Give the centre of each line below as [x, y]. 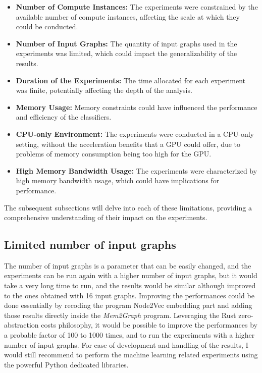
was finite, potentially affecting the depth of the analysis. [104, 90]
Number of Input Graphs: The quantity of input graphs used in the [126, 43]
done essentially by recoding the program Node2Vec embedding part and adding [128, 305]
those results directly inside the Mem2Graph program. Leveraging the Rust [120, 315]
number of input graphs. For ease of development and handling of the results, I [126, 344]
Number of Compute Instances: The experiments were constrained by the [137, 7]
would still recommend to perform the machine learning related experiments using [131, 355]
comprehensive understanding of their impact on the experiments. [106, 217]
